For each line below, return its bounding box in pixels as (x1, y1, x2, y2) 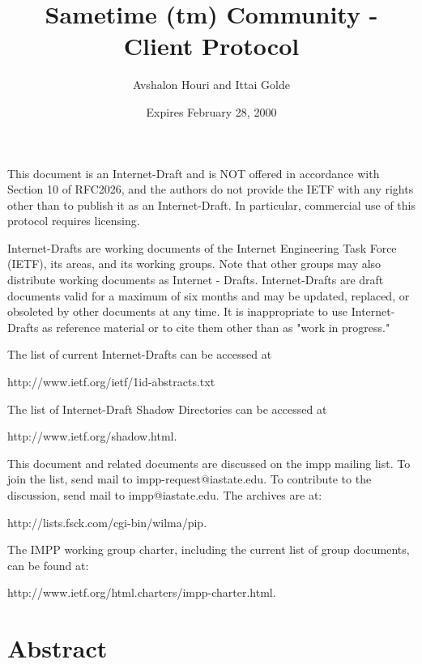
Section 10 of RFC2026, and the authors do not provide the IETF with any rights (7, 181, 414, 198)
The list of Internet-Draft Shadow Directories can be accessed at (7, 400, 327, 417)
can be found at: (7, 556, 89, 573)
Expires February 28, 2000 (146, 103, 277, 120)
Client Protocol (123, 29, 300, 62)
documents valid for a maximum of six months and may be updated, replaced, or (7, 287, 410, 304)
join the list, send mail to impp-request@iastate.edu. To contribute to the (7, 470, 372, 487)
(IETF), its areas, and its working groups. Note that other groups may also (7, 255, 382, 272)
